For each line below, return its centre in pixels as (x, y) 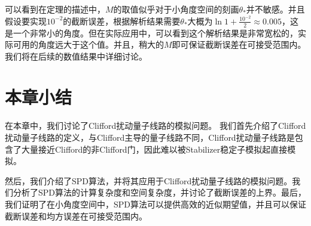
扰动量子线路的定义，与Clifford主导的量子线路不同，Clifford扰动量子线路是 (150, 137)
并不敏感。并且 (275, 9)
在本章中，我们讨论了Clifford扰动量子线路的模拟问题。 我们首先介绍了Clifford (155, 126)
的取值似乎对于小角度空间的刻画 (176, 9)
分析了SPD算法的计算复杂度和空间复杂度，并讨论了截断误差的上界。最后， (160, 192)
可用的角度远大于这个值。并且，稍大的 (88, 44)
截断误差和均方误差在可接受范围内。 (76, 216)
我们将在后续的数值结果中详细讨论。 (76, 56)
